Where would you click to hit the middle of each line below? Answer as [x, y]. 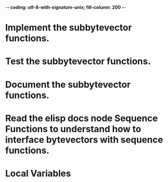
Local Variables [38, 173]
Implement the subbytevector [69, 28]
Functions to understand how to [73, 129]
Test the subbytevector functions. [78, 61]
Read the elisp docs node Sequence [81, 118]
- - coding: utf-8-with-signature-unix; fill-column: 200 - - [66, 7]
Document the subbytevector [68, 84]
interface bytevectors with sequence [84, 139]
